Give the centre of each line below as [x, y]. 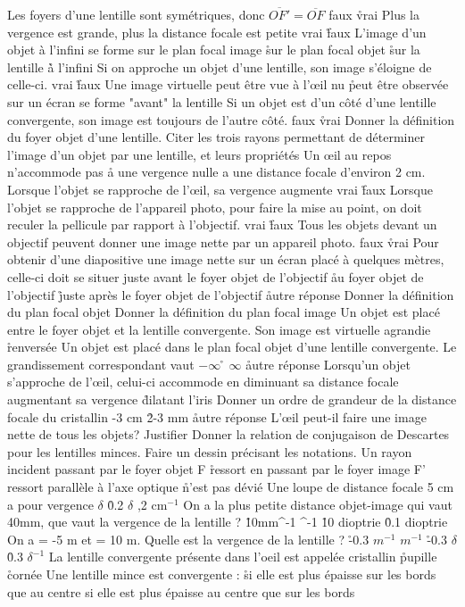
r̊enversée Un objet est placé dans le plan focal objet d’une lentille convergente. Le [232, 347]
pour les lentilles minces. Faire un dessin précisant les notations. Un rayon [210, 451]
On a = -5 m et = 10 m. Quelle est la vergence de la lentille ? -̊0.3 [188, 539]
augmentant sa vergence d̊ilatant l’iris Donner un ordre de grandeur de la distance [232, 399]
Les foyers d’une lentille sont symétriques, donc [136, 14]
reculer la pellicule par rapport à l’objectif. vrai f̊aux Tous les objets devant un [222, 225]
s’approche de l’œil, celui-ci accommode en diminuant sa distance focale [203, 382]
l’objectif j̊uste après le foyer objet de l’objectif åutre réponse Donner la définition [231, 294]
